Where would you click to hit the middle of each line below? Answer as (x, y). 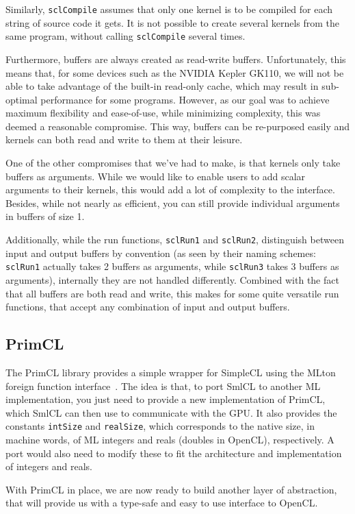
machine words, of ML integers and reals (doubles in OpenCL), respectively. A (170, 439)
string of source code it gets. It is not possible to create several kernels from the (173, 22)
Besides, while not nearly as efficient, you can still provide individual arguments (173, 203)
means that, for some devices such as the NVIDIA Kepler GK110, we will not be (175, 72)
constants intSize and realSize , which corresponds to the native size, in (160, 426)
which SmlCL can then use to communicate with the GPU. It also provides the (171, 412)
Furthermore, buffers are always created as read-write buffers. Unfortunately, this (176, 59)
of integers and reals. (49, 466)
